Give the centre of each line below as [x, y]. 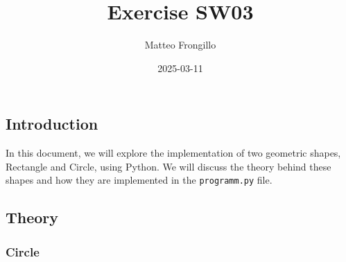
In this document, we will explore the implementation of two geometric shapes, [173, 153]
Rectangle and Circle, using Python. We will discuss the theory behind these [168, 166]
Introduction [52, 124]
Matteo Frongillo [180, 45]
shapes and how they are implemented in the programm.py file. [139, 180]
